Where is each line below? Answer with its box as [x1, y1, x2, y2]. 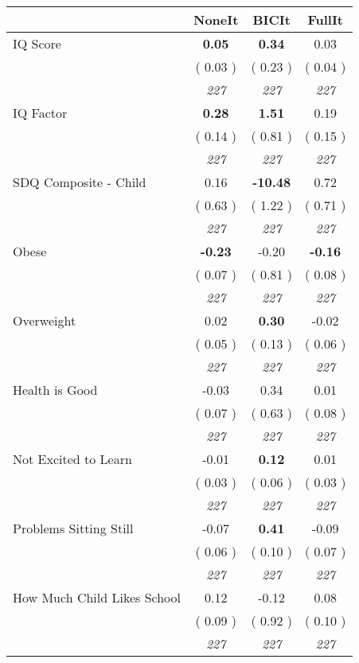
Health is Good [13, 380, 98, 399]
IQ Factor [13, 103, 68, 122]
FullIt [307, 10, 344, 29]
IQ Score [13, 34, 61, 53]
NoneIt [193, 10, 239, 29]
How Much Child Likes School [13, 588, 181, 606]
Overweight [13, 311, 76, 330]
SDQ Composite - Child [13, 173, 146, 191]
